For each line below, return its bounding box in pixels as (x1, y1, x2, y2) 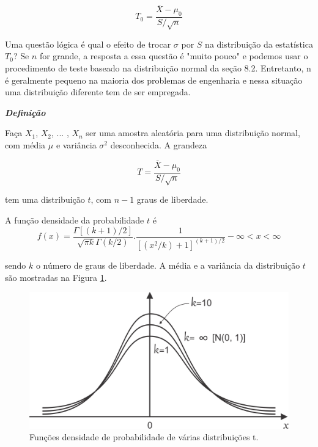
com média (5, 138, 46, 151)
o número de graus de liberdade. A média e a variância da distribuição (35, 258, 300, 271)
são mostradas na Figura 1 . (5, 271, 107, 283)
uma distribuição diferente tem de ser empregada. (5, 85, 191, 98)
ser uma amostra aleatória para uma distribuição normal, (86, 126, 300, 139)
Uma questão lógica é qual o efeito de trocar (5, 37, 171, 50)
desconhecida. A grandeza (110, 138, 207, 151)
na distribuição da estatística (205, 37, 313, 50)
